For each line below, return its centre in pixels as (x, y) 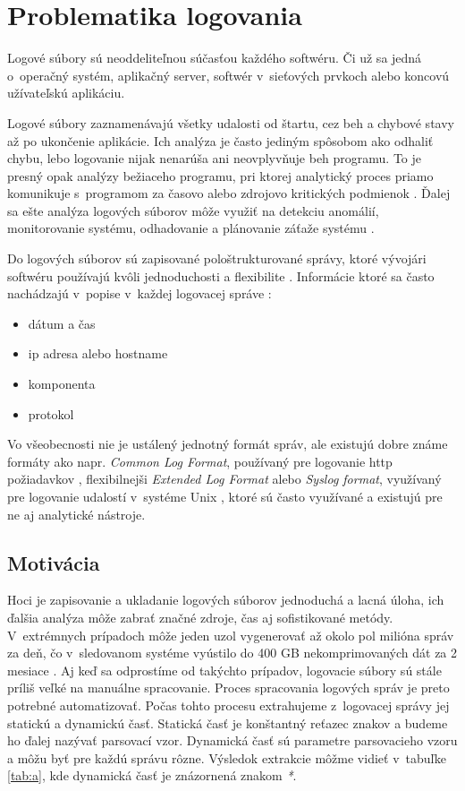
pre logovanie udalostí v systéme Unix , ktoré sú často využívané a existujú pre (225, 496)
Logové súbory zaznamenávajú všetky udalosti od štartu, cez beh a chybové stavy (231, 122)
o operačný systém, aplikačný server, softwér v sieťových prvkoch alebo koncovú (228, 75)
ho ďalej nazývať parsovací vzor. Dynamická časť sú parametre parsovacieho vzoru (232, 740)
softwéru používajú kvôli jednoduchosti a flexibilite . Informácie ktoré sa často (221, 275)
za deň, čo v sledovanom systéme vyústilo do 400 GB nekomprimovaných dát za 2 (232, 653)
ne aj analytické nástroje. (76, 514)
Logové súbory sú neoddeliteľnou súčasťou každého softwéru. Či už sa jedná (215, 58)
